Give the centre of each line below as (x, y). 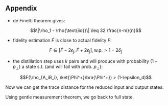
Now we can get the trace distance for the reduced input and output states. (85, 87)
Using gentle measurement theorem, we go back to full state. (70, 97)
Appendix (21, 8)
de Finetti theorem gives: (39, 20)
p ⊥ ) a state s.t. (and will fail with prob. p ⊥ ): (58, 67)
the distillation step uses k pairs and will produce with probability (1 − (85, 61)
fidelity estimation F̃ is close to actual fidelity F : (62, 40)
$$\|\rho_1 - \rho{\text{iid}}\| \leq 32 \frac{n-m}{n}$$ (86, 30)
